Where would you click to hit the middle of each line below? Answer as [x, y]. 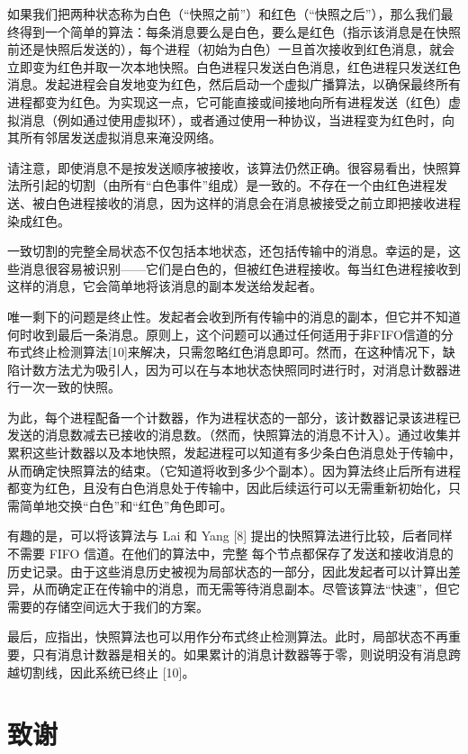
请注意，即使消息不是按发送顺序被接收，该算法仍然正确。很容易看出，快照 [228, 167]
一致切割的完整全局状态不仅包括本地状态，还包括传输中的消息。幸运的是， [228, 251]
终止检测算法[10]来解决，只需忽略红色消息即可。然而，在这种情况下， [237, 352]
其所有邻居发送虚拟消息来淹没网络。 [114, 137]
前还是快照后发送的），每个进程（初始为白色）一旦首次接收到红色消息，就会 [231, 49]
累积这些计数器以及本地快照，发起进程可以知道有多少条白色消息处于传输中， [234, 453]
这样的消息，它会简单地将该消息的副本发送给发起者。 [165, 286]
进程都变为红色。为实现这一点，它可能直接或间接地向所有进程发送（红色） [228, 101]
